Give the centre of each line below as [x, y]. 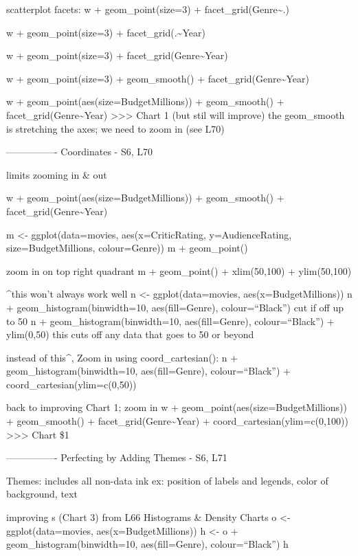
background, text [42, 494]
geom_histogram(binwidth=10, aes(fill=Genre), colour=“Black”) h [147, 544]
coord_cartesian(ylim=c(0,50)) [71, 384]
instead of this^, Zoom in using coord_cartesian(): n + [122, 357]
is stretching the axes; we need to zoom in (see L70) [115, 128]
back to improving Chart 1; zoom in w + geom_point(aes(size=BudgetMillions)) [177, 407]
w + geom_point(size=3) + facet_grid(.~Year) [106, 32]
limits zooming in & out [57, 174]
